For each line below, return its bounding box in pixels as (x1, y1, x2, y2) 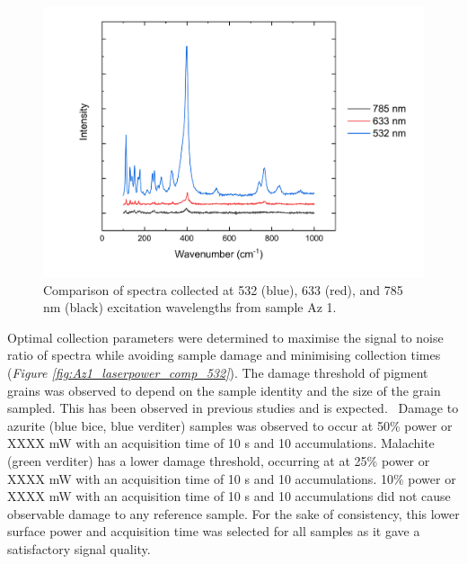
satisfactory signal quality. (7, 539, 151, 558)
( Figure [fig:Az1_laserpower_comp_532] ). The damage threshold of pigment (7, 363, 428, 382)
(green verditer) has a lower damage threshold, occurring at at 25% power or (7, 452, 430, 470)
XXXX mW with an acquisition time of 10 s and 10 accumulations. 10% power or (7, 469, 456, 488)
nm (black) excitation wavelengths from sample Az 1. (43, 298, 337, 317)
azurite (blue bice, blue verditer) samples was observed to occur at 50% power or (7, 416, 453, 434)
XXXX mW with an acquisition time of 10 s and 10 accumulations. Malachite (7, 434, 435, 452)
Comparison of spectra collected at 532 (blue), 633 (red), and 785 (43, 280, 403, 299)
